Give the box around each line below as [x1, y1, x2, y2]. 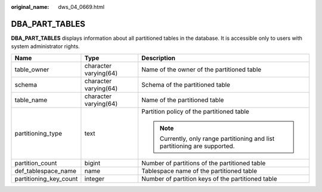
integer [84, 174, 104, 182]
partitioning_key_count [14, 174, 78, 182]
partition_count [14, 159, 57, 167]
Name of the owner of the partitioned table [141, 65, 262, 74]
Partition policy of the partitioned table [141, 107, 250, 115]
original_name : [11, 4, 49, 10]
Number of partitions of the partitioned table [141, 159, 266, 167]
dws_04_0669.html [58, 4, 104, 10]
